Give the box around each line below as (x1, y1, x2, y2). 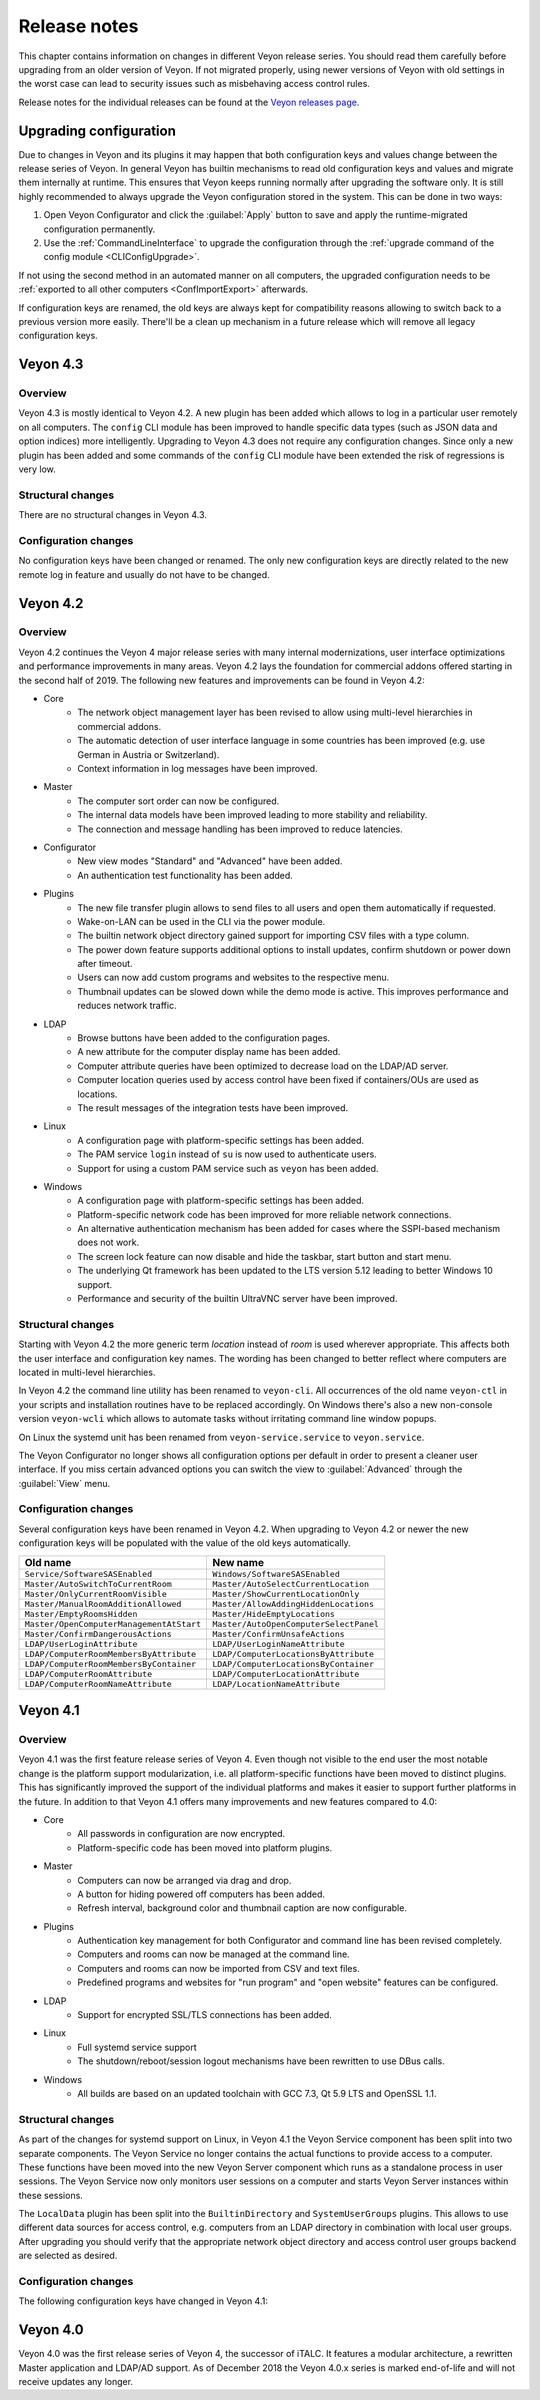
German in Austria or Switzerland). (77, 748, 220, 760)
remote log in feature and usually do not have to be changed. (18, 568, 270, 580)
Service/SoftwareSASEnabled (24, 1568, 153, 1579)
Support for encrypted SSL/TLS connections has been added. (77, 2009, 332, 2021)
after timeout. (77, 958, 134, 970)
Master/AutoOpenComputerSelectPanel (211, 1618, 380, 1629)
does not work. (77, 1236, 140, 1249)
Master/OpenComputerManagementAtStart (24, 1618, 202, 1629)
